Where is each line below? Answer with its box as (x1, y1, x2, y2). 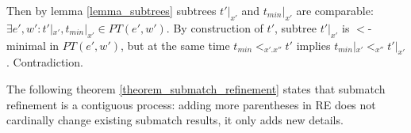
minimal (6, 36, 46, 53)
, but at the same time (120, 36, 230, 53)
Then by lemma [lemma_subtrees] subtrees (6, 2, 217, 18)
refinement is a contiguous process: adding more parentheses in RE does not (6, 96, 376, 112)
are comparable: (296, 2, 374, 18)
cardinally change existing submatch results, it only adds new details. (6, 112, 344, 128)
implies (296, 36, 331, 53)
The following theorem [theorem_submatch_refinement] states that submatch (6, 80, 386, 97)
